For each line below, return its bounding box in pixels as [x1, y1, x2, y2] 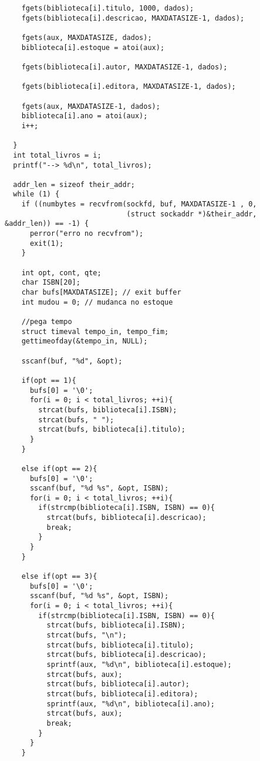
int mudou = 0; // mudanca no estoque [21, 298, 173, 306]
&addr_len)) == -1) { [5, 219, 89, 228]
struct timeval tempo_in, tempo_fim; [21, 327, 169, 336]
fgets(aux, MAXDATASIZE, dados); [21, 33, 152, 42]
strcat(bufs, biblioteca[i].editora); [46, 689, 198, 698]
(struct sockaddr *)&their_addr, [126, 209, 257, 218]
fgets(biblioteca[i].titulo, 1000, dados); [21, 4, 194, 12]
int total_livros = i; [13, 151, 102, 159]
